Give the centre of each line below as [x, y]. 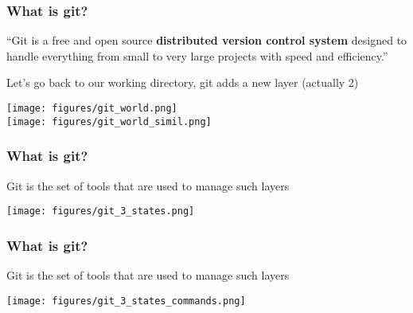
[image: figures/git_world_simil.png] [109, 121]
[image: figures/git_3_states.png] [101, 211]
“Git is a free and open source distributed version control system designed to [207, 40]
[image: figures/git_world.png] [92, 108]
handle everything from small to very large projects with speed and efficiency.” [197, 55]
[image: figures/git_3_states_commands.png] [126, 301]
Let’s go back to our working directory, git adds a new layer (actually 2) [183, 82]
